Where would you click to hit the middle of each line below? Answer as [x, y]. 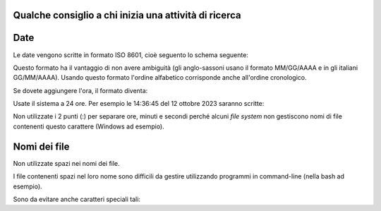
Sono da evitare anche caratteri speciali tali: [77, 199]
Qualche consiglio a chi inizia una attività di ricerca [127, 15]
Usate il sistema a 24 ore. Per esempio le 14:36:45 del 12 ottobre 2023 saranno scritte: [139, 104]
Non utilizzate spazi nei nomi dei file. [66, 163]
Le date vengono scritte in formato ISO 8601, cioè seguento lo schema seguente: [131, 55]
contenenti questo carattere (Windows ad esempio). [89, 126]
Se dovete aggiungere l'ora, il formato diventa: [80, 90]
